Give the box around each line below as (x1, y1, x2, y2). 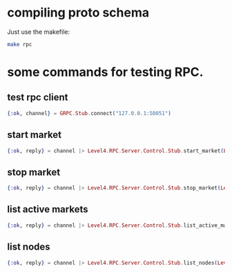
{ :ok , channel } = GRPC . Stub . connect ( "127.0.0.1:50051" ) (7, 110, 171, 117)
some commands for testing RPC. (7, 64, 204, 80)
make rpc (7, 41, 32, 48)
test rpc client (7, 92, 68, 103)
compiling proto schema (7, 5, 150, 21)
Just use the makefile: (7, 28, 70, 36)
